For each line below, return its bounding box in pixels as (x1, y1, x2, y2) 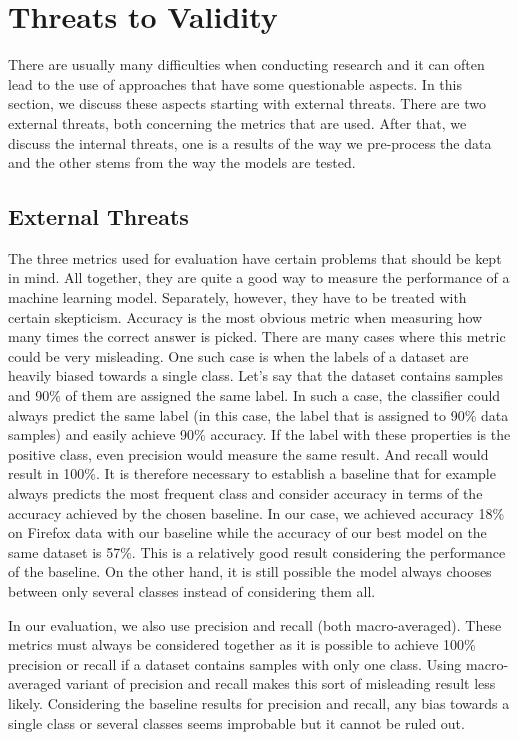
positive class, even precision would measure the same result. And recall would (8, 443, 489, 464)
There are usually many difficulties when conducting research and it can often (8, 54, 485, 75)
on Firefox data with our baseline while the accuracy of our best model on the (8, 522, 487, 543)
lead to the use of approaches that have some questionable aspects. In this (8, 73, 462, 94)
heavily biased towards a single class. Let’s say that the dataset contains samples (8, 365, 503, 386)
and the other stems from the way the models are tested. (8, 152, 356, 173)
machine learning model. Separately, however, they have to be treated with (8, 287, 467, 308)
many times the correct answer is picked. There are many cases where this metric (8, 326, 506, 347)
